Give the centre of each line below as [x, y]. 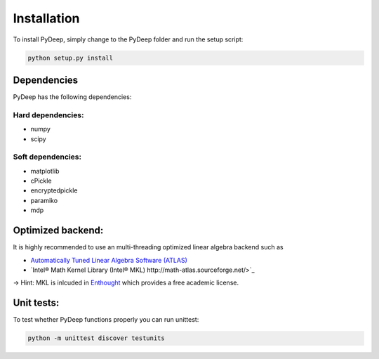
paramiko [44, 200]
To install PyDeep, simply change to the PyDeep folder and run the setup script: [128, 39]
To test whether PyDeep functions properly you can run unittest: [106, 320]
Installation [46, 18]
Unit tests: [36, 303]
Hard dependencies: [48, 115]
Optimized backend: [58, 231]
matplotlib [45, 171]
